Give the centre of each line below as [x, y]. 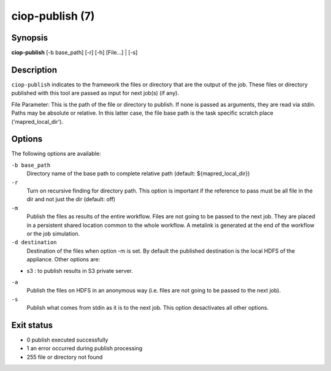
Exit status [32, 325]
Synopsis [30, 38]
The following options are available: [56, 154]
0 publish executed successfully [67, 340]
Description [34, 70]
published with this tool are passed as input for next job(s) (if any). [95, 93]
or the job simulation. [53, 234]
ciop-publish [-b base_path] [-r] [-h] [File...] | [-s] [74, 53]
